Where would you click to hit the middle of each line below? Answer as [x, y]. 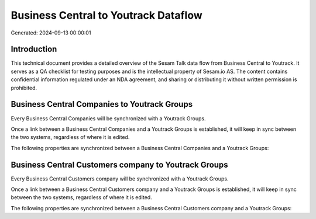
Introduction [34, 49]
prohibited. [24, 88]
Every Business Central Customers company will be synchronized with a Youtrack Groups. [120, 179]
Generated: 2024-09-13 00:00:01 [51, 33]
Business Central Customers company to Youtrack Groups [119, 164]
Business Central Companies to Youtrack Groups [102, 104]
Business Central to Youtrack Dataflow [107, 15]
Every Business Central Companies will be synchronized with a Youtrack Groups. [108, 118]
